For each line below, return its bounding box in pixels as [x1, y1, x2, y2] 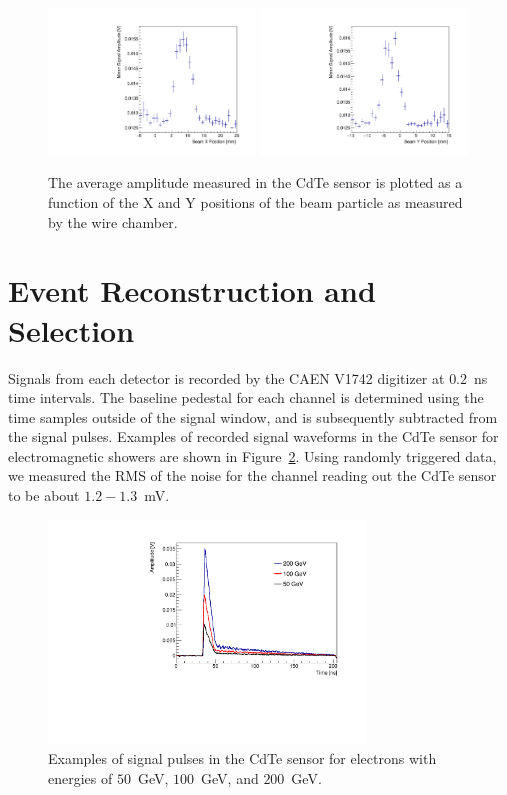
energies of [48, 767, 113, 788]
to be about [8, 485, 80, 506]
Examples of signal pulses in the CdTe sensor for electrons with [48, 747, 437, 768]
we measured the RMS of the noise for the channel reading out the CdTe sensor [8, 465, 497, 486]
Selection [8, 309, 135, 350]
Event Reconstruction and [8, 270, 376, 311]
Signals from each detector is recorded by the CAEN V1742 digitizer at [8, 367, 445, 388]
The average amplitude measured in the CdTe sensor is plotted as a [48, 172, 463, 193]
